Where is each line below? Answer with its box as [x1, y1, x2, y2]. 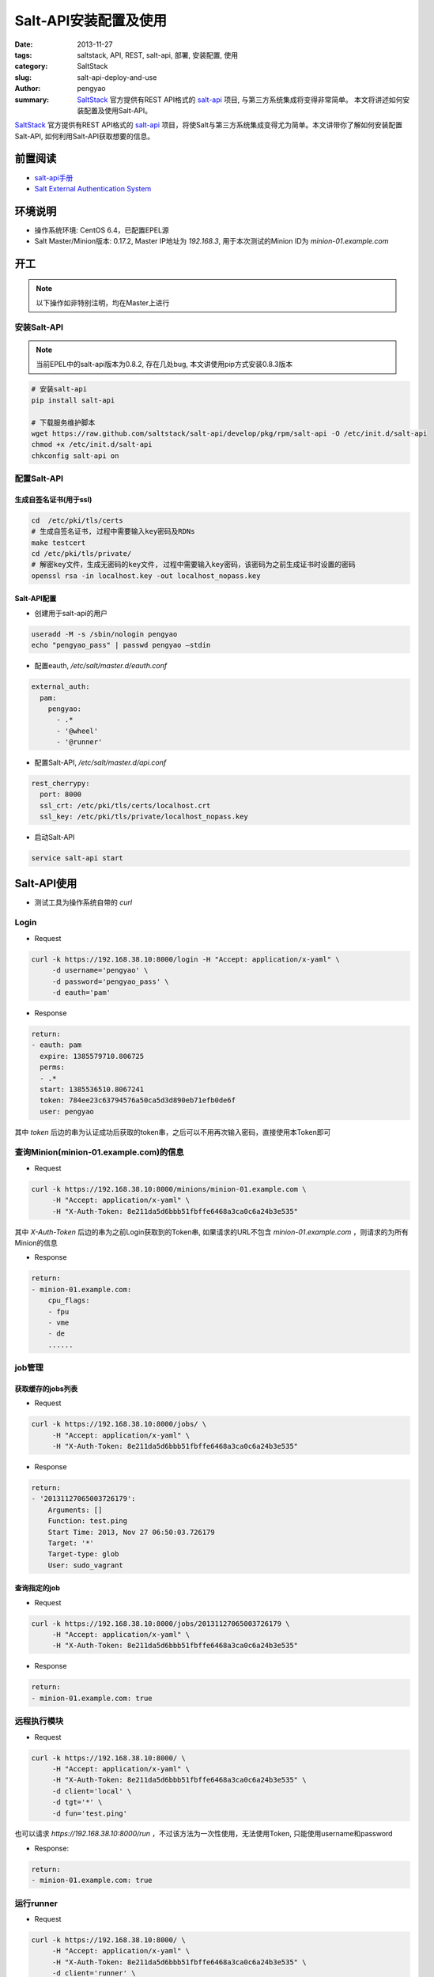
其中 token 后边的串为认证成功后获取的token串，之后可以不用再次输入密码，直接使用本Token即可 [14, 1127, 331, 1136]
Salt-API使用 [14, 876, 77, 890]
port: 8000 [40, 790, 82, 799]
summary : [14, 95, 50, 104]
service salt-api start [31, 854, 124, 863]
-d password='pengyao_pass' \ [51, 977, 169, 986]
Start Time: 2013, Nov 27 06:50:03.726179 [47, 1527, 215, 1537]
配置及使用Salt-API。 [83, 105, 153, 115]
